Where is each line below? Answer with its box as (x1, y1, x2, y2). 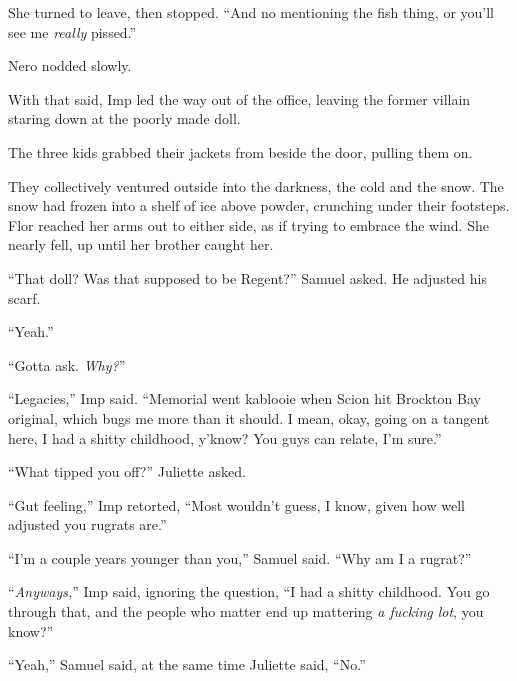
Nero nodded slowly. (8, 55, 132, 76)
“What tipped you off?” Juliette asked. (8, 461, 246, 482)
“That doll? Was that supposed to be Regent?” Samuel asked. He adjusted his (8, 267, 487, 288)
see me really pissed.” (8, 21, 137, 42)
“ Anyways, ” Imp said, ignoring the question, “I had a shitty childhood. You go (8, 581, 490, 602)
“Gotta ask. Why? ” (8, 354, 126, 375)
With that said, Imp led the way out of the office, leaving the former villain (8, 88, 471, 109)
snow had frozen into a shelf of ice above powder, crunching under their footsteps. (8, 195, 510, 216)
